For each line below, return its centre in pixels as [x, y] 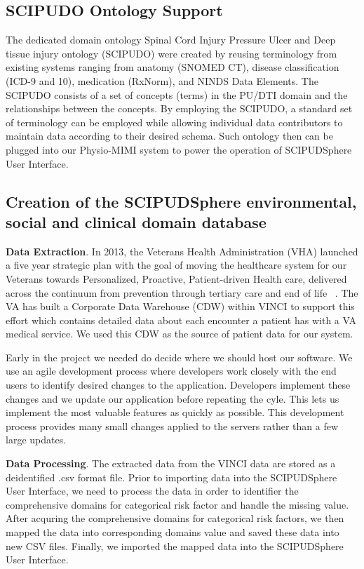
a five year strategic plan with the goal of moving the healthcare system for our [176, 265]
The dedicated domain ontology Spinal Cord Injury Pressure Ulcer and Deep [171, 40]
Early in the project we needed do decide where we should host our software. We [179, 357]
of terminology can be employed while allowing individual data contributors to [174, 122]
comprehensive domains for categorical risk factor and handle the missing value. [177, 504]
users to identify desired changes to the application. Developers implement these [178, 385]
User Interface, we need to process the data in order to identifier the [152, 491]
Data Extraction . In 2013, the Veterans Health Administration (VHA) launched [182, 251]
